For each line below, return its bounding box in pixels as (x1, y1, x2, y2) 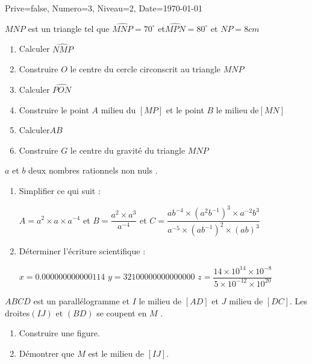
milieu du (101, 103, 136, 116)
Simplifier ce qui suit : (19, 184, 101, 196)
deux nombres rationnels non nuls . (28, 164, 158, 177)
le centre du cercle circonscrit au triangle (70, 63, 221, 75)
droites (5, 306, 30, 319)
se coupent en (96, 306, 147, 319)
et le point (166, 103, 204, 116)
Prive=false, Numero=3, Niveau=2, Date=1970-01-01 (5, 2, 202, 14)
